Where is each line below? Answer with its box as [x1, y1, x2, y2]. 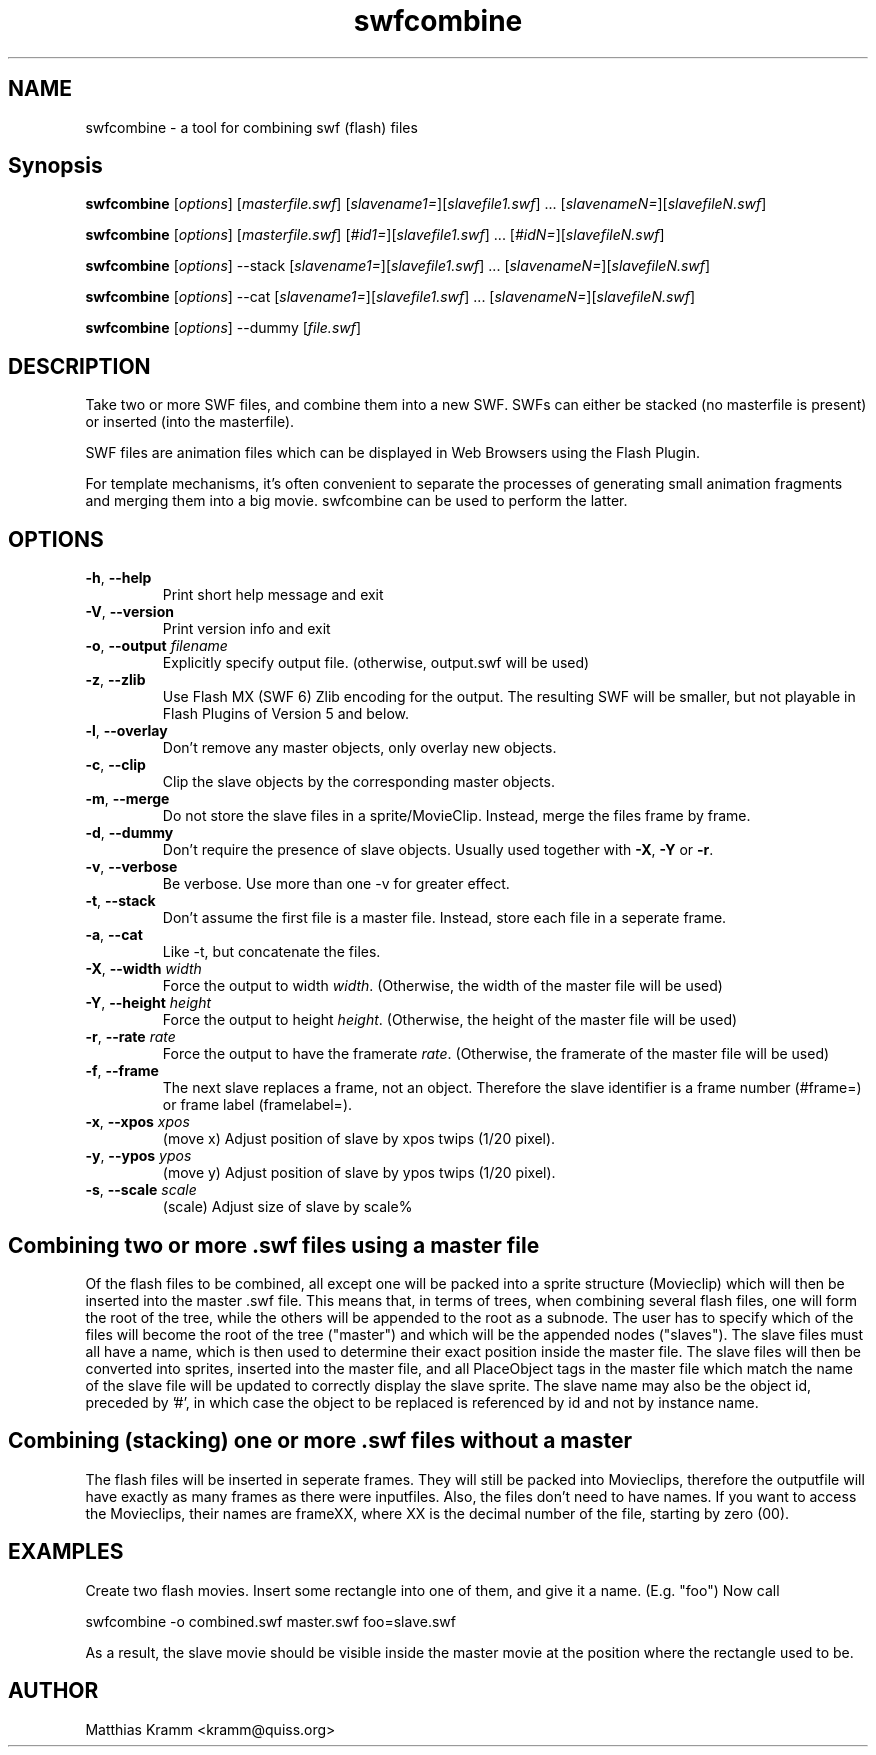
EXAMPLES [8, 1539, 124, 1565]
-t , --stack [85, 892, 156, 910]
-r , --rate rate [85, 1028, 176, 1046]
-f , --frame [85, 1062, 159, 1080]
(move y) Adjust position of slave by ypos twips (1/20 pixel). [162, 1164, 556, 1182]
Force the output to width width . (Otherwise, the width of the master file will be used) [162, 977, 723, 995]
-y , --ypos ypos [85, 1147, 192, 1165]
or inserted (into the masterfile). [85, 413, 295, 431]
